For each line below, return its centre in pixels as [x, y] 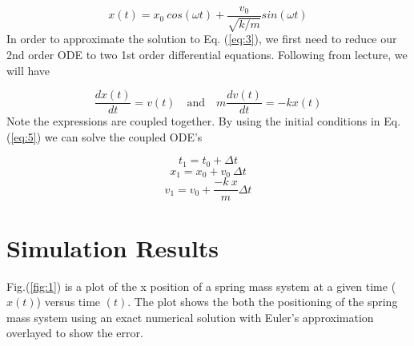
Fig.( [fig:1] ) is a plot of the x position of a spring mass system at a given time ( [201, 286]
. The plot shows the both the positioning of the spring [263, 302]
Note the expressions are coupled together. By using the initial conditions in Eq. [204, 121]
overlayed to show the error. [75, 333]
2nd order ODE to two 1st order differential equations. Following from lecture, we [207, 55]
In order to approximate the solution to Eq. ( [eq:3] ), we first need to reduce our [202, 39]
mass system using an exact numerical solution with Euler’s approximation [190, 317]
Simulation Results [113, 247]
